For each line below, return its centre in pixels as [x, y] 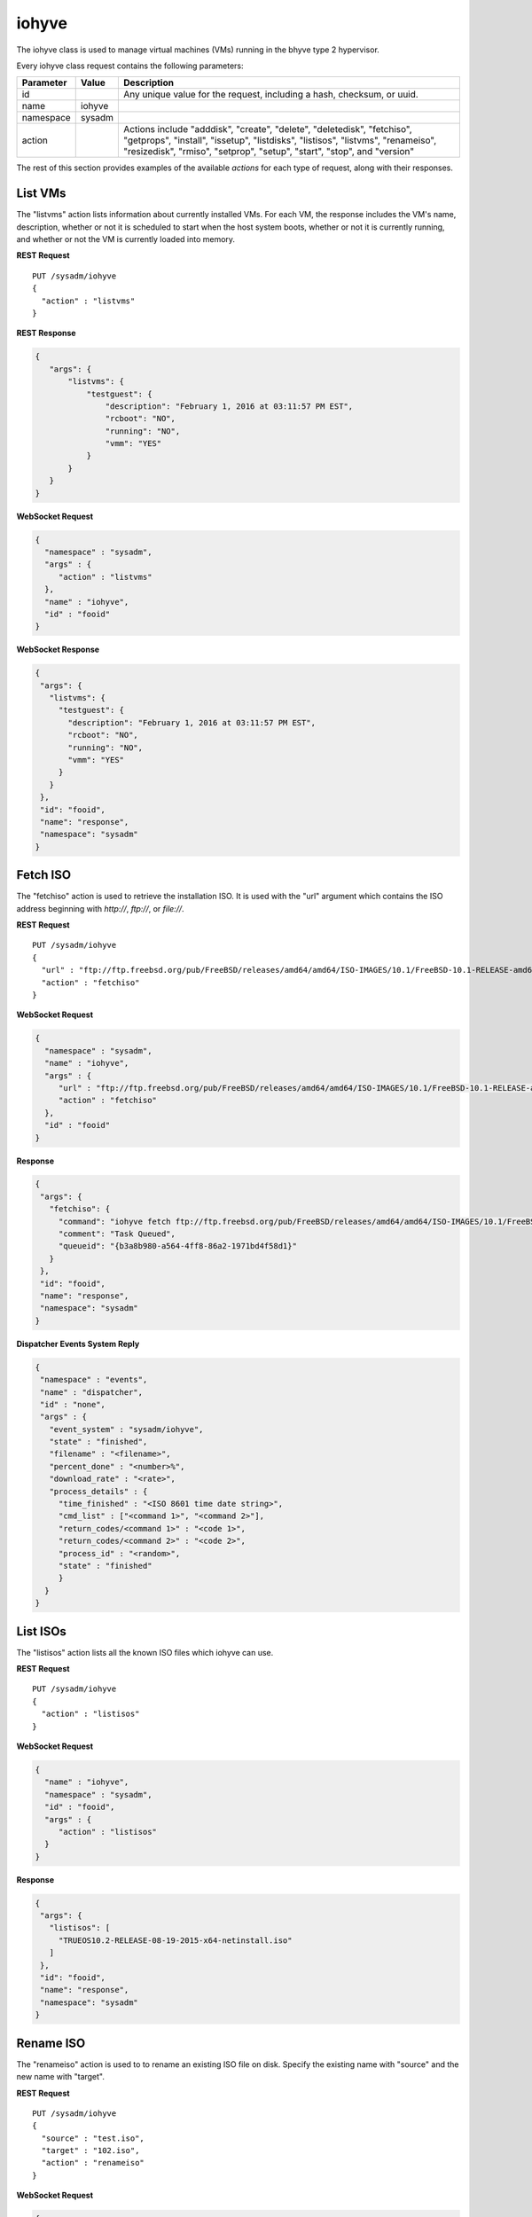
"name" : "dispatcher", [92, 1392]
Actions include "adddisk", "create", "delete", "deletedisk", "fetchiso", [268, 129]
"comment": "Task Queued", [117, 1234]
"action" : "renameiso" [93, 2163]
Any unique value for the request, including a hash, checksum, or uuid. [271, 95]
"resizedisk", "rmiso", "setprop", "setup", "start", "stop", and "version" [269, 152]
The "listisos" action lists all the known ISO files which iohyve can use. [145, 1652]
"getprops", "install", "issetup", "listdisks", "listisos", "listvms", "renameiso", [280, 140]
